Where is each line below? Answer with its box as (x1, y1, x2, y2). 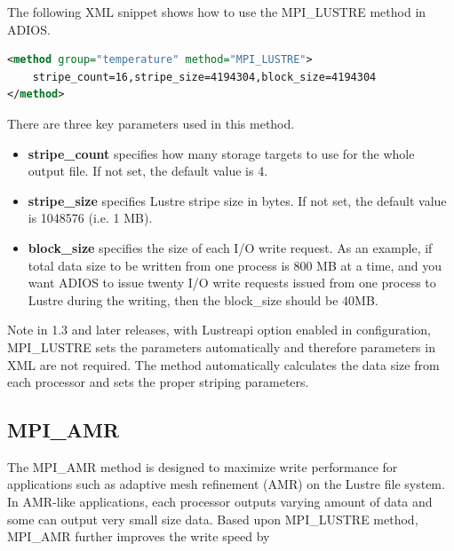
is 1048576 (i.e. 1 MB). (28, 209, 153, 227)
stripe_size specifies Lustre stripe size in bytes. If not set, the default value (28, 191, 447, 209)
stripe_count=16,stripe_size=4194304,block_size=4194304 (32, 70, 377, 83)
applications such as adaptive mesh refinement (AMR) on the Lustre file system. (7, 475, 445, 493)
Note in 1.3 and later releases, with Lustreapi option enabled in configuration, (7, 320, 432, 339)
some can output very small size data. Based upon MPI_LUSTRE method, (7, 509, 418, 528)
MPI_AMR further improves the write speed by (7, 527, 270, 546)
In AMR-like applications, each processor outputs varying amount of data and (7, 492, 433, 511)
